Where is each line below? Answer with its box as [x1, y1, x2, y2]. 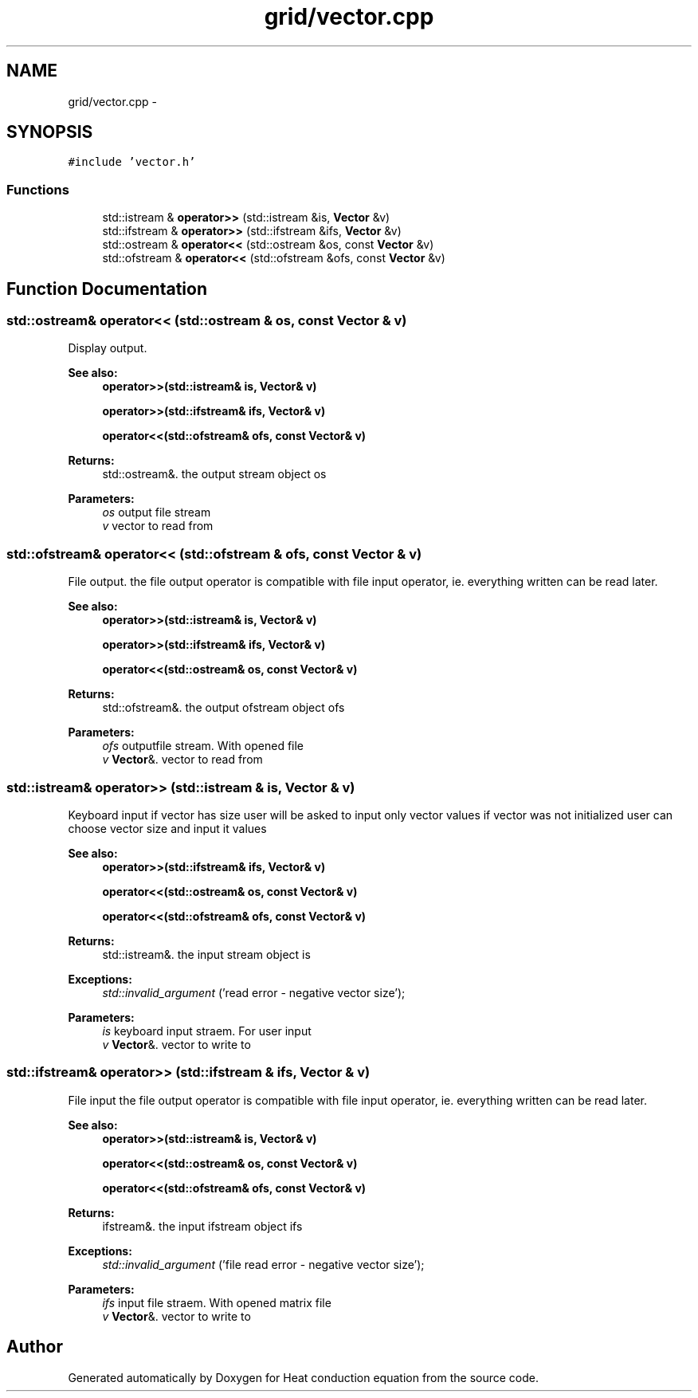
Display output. [68, 341, 147, 355]
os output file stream [102, 505, 211, 520]
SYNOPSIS [6, 122, 93, 143]
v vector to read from [102, 519, 214, 533]
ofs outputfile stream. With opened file [102, 739, 304, 753]
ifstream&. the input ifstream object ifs [102, 1219, 303, 1233]
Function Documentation [6, 278, 207, 299]
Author [6, 1337, 63, 1357]
